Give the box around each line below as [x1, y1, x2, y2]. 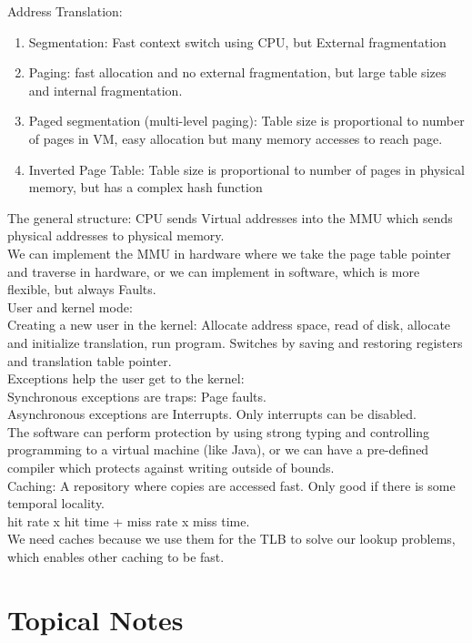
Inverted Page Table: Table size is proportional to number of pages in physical [28, 159, 465, 179]
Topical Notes [7, 600, 184, 638]
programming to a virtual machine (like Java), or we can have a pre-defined [7, 440, 429, 459]
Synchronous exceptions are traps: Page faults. [7, 386, 266, 405]
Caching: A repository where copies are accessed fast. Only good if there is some [7, 475, 456, 495]
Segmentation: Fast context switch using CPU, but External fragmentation [28, 32, 447, 51]
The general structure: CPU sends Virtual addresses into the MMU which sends [7, 208, 453, 227]
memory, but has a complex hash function [28, 178, 263, 197]
